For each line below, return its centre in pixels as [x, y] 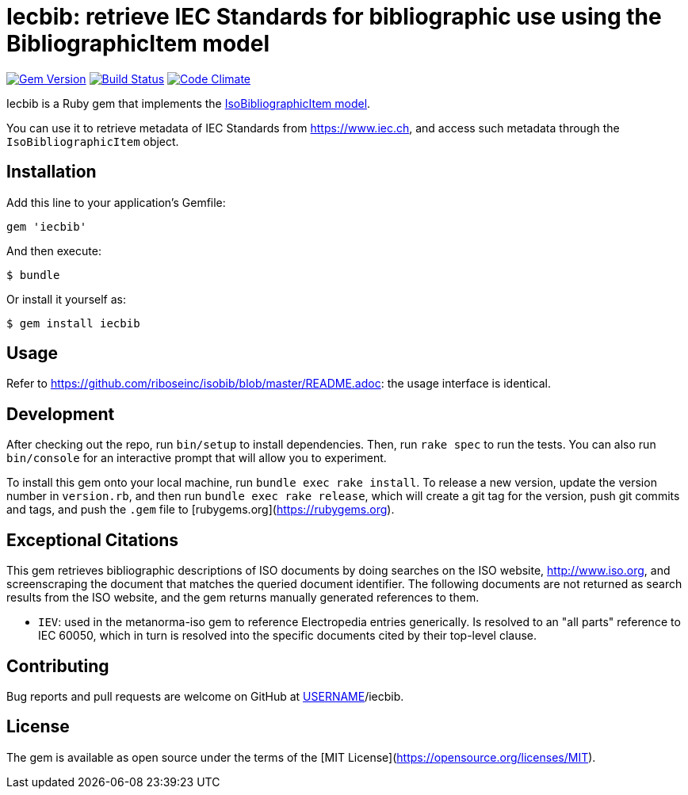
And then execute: [54, 250]
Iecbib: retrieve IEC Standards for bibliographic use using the [334, 17]
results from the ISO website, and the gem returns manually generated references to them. [243, 598]
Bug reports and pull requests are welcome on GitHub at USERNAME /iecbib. [205, 696]
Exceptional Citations [93, 540]
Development [61, 414]
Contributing [58, 666]
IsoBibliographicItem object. [93, 141]
